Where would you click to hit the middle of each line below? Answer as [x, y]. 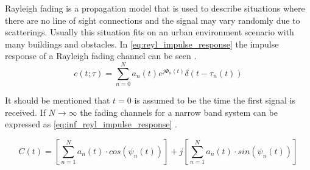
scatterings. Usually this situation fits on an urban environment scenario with [150, 32]
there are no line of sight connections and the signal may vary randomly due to [153, 20]
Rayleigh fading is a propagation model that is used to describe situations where [155, 8]
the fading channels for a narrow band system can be [179, 112]
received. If [25, 112]
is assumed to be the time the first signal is [215, 100]
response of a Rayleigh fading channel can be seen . [101, 56]
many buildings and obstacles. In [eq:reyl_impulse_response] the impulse [142, 44]
